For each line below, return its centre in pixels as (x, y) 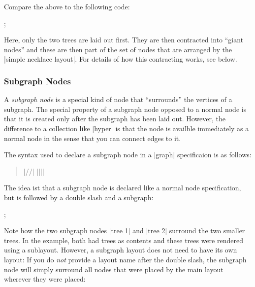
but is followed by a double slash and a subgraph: (79, 197)
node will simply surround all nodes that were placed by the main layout (114, 269)
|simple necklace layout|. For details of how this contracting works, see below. (121, 59)
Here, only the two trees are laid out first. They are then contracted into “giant (124, 40)
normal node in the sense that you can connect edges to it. (93, 138)
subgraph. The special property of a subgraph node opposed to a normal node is (125, 109)
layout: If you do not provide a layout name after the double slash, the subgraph (125, 259)
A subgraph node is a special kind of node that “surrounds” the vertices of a (118, 99)
